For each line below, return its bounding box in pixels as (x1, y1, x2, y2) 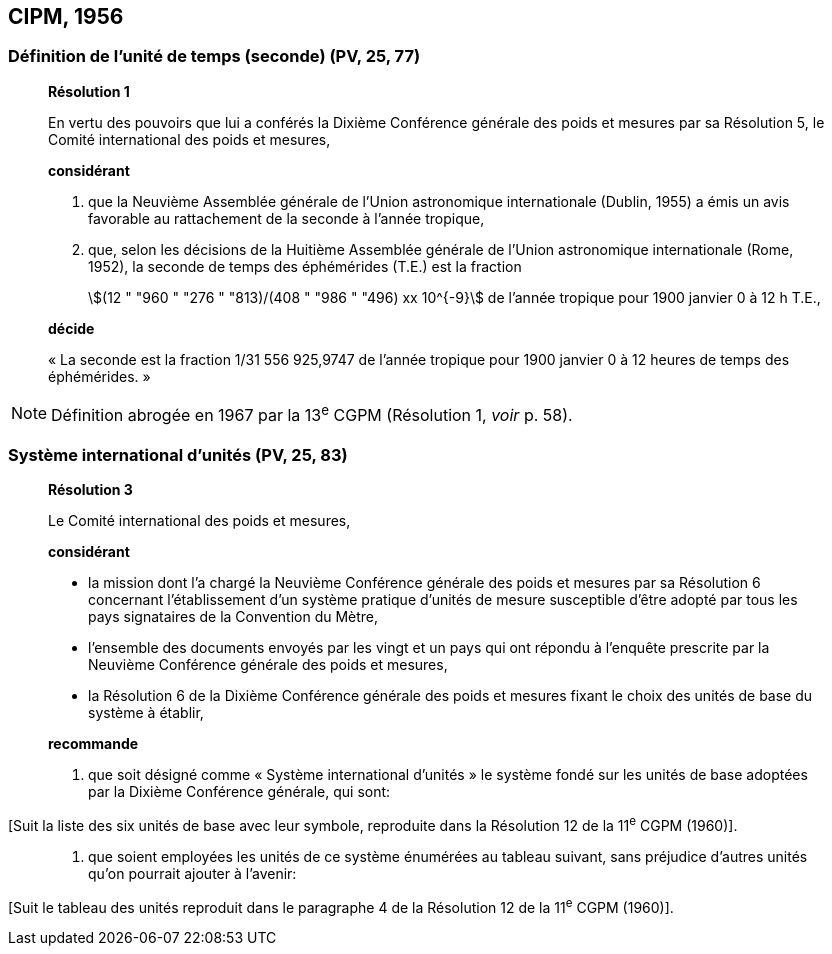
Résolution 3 (48, 480, 133, 498)
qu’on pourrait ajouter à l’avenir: (88, 864, 297, 882)
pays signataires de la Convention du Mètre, (88, 607, 379, 625)
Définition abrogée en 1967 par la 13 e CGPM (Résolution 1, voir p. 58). (51, 401, 573, 426)
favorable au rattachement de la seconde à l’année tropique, (88, 209, 485, 227)
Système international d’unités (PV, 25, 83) (8, 444, 348, 465)
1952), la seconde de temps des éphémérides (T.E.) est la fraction (88, 257, 522, 275)
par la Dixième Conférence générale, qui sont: (88, 782, 391, 800)
